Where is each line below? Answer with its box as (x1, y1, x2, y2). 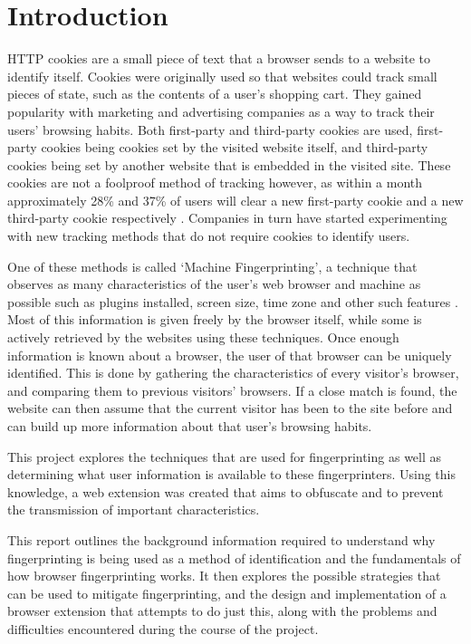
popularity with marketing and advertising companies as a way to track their (7, 101, 435, 120)
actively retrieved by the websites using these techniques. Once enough (7, 328, 399, 347)
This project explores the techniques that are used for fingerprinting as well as (7, 447, 442, 466)
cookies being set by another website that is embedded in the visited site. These (7, 155, 451, 174)
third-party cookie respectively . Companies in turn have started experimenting (7, 208, 447, 227)
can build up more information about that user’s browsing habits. (7, 417, 372, 435)
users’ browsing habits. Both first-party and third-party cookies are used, (7, 120, 413, 139)
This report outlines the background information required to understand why (7, 530, 436, 549)
